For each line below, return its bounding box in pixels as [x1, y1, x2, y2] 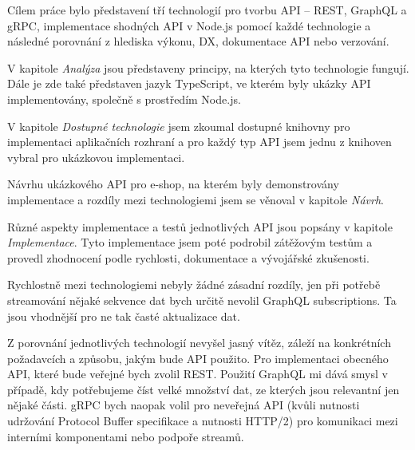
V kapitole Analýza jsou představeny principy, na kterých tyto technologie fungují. [7, 59, 409, 76]
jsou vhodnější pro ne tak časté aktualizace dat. [7, 307, 240, 324]
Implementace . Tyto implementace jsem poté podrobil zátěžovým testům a [7, 234, 373, 251]
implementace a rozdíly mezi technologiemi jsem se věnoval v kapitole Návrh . [7, 191, 384, 207]
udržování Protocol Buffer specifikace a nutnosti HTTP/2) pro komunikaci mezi [7, 412, 398, 429]
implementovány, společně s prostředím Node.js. [7, 90, 241, 107]
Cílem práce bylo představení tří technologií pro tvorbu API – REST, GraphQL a [7, 2, 407, 18]
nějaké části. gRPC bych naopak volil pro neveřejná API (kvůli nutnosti [7, 397, 360, 413]
